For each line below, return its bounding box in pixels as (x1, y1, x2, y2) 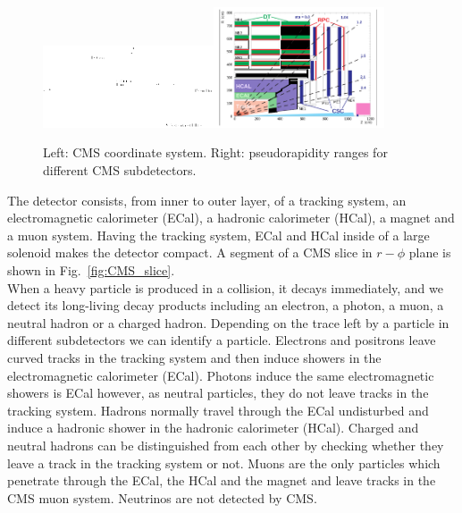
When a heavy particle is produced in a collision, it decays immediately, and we (7, 278, 443, 297)
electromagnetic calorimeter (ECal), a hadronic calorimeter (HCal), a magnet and (7, 208, 455, 227)
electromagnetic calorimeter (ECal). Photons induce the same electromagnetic (7, 366, 434, 384)
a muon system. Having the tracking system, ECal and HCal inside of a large (7, 225, 430, 244)
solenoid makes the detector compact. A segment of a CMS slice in (7, 243, 373, 262)
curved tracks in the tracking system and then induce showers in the (7, 348, 382, 366)
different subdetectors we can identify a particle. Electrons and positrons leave (7, 331, 436, 349)
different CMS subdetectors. (43, 161, 197, 179)
